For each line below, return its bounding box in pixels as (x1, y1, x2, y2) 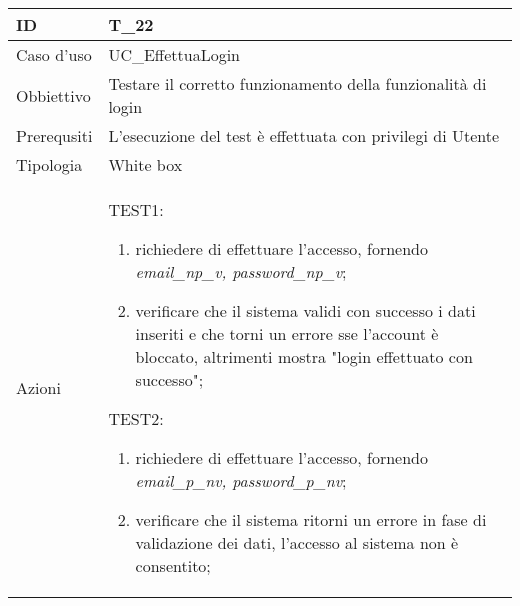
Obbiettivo (16, 83, 91, 107)
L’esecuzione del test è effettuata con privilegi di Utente (108, 124, 500, 147)
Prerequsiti (16, 124, 93, 147)
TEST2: (108, 407, 164, 430)
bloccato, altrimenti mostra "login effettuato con (135, 345, 473, 368)
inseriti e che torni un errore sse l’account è (135, 322, 439, 345)
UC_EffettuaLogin (108, 43, 240, 66)
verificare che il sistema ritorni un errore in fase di (135, 508, 487, 531)
